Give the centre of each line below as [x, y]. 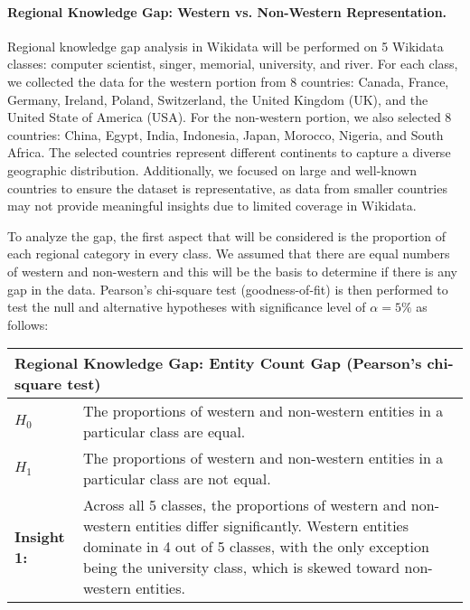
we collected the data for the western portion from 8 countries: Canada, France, [228, 81]
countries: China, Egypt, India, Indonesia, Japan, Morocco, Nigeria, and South [226, 134]
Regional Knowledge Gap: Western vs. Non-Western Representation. [227, 11]
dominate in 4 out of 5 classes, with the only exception [256, 547]
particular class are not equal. [177, 479]
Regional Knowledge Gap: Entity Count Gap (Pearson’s [218, 363]
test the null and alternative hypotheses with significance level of [187, 307]
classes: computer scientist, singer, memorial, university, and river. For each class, [233, 64]
